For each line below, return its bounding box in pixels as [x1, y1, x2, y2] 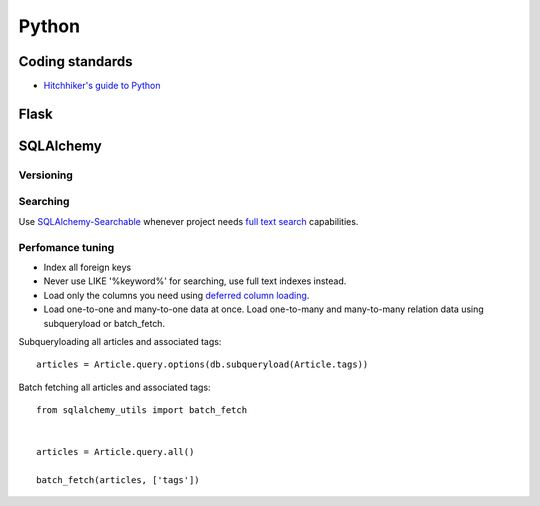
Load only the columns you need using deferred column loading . [43, 289, 310, 301]
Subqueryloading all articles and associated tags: [18, 335, 222, 347]
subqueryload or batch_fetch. [43, 317, 165, 329]
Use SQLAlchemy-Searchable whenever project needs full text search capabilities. [18, 215, 359, 227]
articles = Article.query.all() [36, 446, 195, 458]
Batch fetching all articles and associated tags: [18, 381, 211, 393]
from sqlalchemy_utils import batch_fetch [36, 405, 248, 416]
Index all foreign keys [43, 261, 132, 273]
